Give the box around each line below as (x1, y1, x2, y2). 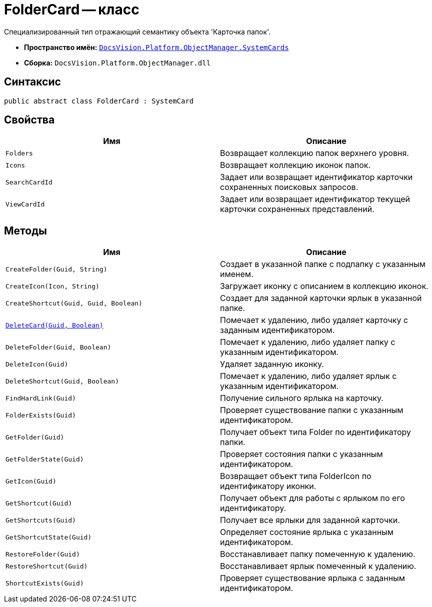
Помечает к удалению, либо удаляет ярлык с (220, 371, 397, 381)
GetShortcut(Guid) (5, 499, 72, 507)
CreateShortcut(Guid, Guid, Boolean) (5, 299, 142, 307)
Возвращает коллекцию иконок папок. (220, 160, 371, 170)
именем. (220, 269, 253, 279)
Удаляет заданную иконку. (220, 359, 324, 369)
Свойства (4, 113, 55, 126)
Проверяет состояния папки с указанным (220, 449, 383, 459)
